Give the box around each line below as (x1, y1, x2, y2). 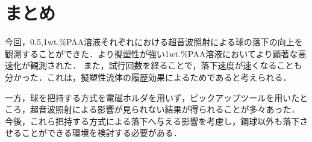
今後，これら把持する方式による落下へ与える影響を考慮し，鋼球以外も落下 (5, 114, 300, 127)
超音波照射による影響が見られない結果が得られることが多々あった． (30, 103, 300, 116)
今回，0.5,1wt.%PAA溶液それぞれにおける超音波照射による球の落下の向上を (5, 35, 303, 48)
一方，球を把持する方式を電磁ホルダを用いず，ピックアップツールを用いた (5, 91, 300, 103)
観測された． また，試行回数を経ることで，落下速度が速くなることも (30, 59, 302, 72)
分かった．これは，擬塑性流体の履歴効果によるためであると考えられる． (5, 70, 292, 83)
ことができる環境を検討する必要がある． (21, 126, 182, 139)
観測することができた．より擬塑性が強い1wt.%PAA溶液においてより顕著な (5, 47, 298, 60)
